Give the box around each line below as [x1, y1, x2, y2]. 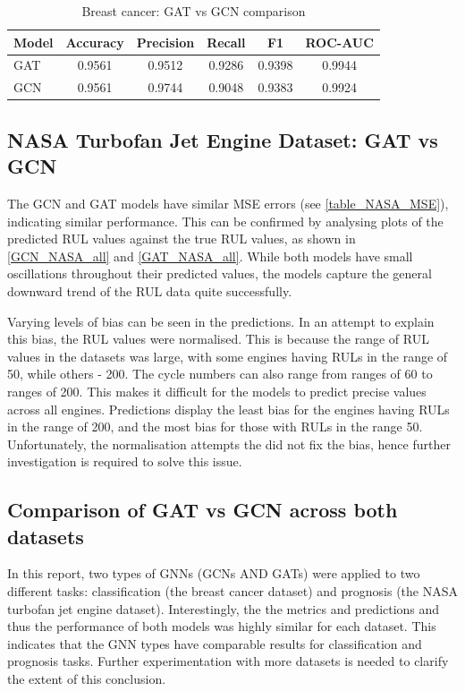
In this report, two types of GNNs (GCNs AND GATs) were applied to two [7, 564, 420, 583]
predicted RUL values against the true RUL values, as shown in [7, 229, 356, 248]
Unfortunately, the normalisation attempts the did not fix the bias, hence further [7, 434, 451, 453]
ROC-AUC [305, 32, 374, 51]
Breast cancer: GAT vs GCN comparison [81, 2, 306, 20]
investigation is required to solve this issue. [7, 452, 242, 471]
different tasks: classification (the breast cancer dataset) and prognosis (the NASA [7, 582, 458, 601]
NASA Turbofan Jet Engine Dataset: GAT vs [7, 125, 438, 153]
